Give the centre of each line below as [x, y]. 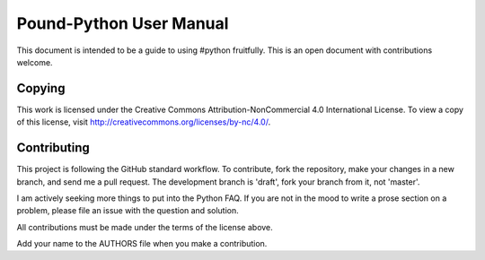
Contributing [53, 148]
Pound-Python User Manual [123, 23]
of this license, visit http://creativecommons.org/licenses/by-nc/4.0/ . [144, 122]
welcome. [35, 62]
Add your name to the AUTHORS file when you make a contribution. [142, 244]
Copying [41, 88]
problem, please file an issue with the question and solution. [128, 211]
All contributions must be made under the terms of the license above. [145, 227]
